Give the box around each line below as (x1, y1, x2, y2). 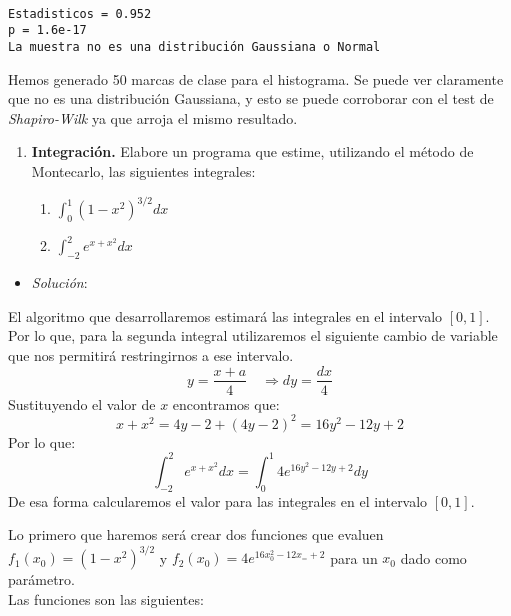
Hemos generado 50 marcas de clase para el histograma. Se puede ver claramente (8, 68, 504, 89)
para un (330, 547, 378, 568)
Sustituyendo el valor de (8, 393, 156, 414)
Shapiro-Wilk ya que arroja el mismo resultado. (8, 107, 298, 128)
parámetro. (8, 569, 75, 590)
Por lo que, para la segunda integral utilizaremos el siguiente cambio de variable (8, 325, 498, 346)
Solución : (31, 272, 88, 293)
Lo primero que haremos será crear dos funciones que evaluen (8, 524, 384, 545)
